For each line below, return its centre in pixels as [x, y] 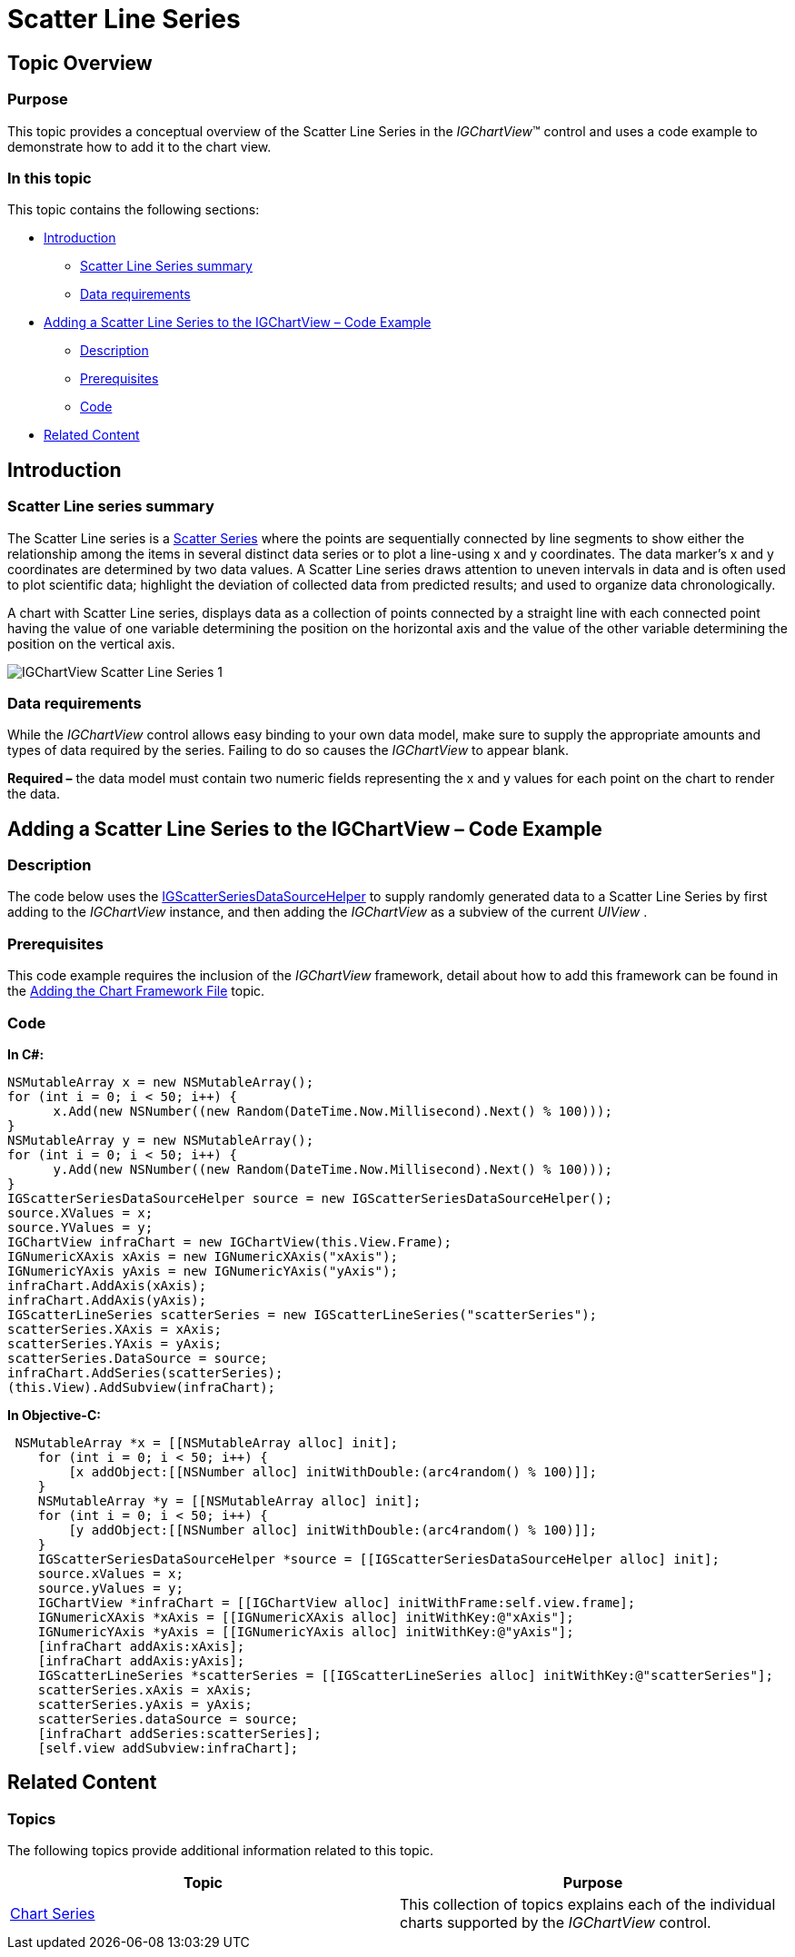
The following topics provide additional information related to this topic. [220, 1851]
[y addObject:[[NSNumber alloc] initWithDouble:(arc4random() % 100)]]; [333, 1530]
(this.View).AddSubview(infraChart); [142, 1387]
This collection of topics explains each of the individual [588, 1905]
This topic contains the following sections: [134, 210]
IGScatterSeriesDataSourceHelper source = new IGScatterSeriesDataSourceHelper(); [310, 1198]
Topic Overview [80, 63]
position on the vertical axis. [91, 643]
